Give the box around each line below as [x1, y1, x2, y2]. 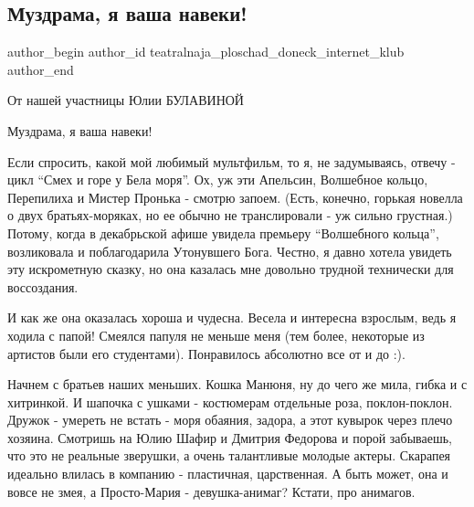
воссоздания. [7, 277, 79, 296]
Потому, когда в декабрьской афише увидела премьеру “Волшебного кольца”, [7, 223, 439, 242]
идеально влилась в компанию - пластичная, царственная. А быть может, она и [7, 464, 448, 483]
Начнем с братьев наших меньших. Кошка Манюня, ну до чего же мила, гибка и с [7, 375, 468, 394]
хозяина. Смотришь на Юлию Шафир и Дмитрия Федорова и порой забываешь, [7, 428, 452, 447]
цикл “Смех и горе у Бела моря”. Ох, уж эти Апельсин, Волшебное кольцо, [7, 170, 428, 189]
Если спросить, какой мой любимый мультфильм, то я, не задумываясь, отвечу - [7, 152, 456, 171]
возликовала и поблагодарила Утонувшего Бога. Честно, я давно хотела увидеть [7, 241, 452, 260]
